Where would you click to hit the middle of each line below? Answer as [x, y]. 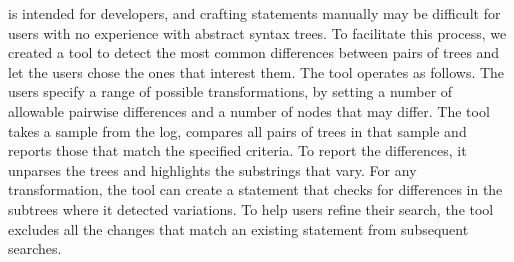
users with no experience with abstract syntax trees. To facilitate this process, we [257, 32]
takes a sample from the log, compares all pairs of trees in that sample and [237, 130]
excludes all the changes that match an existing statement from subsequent [238, 228]
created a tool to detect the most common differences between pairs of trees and [254, 52]
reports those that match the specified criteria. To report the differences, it [237, 150]
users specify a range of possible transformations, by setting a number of [230, 91]
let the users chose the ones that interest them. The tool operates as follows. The [256, 71]
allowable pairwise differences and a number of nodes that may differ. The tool [249, 110]
